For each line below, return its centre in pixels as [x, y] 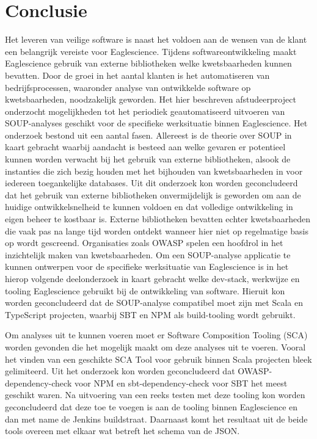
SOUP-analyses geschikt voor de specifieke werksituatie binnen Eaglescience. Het [156, 123]
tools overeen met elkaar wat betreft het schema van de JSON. [122, 431]
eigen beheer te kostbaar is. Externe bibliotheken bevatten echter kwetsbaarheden [158, 219]
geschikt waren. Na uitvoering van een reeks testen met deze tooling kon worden [155, 395]
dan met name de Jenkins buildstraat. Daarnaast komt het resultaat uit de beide [156, 419]
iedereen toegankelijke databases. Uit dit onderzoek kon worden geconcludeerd [151, 183]
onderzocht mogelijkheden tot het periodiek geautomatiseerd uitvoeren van [145, 111]
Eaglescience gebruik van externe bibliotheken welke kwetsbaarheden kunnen [148, 63]
